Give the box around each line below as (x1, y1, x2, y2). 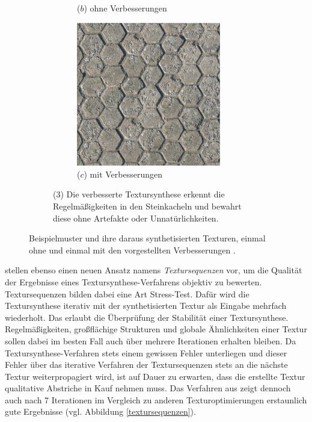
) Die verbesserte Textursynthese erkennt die (60, 188, 225, 200)
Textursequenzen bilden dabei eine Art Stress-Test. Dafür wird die (5, 287, 249, 300)
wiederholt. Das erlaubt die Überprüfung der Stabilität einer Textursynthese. (5, 311, 289, 323)
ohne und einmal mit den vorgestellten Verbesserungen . (29, 243, 236, 256)
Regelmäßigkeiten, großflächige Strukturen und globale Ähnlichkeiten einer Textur (5, 323, 307, 335)
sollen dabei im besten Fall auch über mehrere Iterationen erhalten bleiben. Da (5, 334, 296, 347)
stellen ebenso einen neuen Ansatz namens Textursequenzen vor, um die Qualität (5, 264, 302, 276)
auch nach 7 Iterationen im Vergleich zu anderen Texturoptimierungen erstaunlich (5, 393, 307, 406)
